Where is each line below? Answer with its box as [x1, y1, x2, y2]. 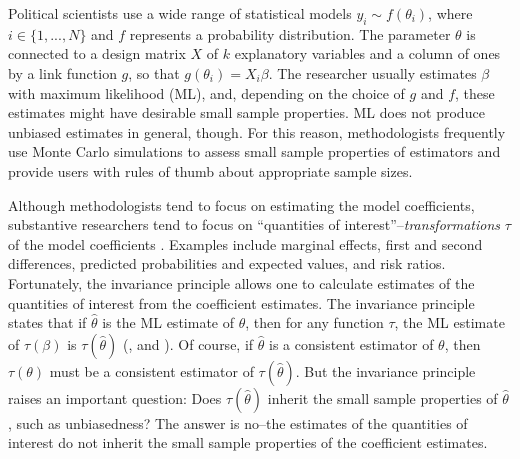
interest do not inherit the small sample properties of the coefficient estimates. [8, 432, 488, 453]
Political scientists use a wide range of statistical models [8, 3, 352, 23]
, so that [128, 62, 180, 83]
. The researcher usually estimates [268, 62, 477, 83]
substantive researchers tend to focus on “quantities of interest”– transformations [8, 214, 501, 235]
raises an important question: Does [8, 387, 222, 408]
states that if [8, 312, 87, 333]
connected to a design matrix [8, 43, 186, 64]
